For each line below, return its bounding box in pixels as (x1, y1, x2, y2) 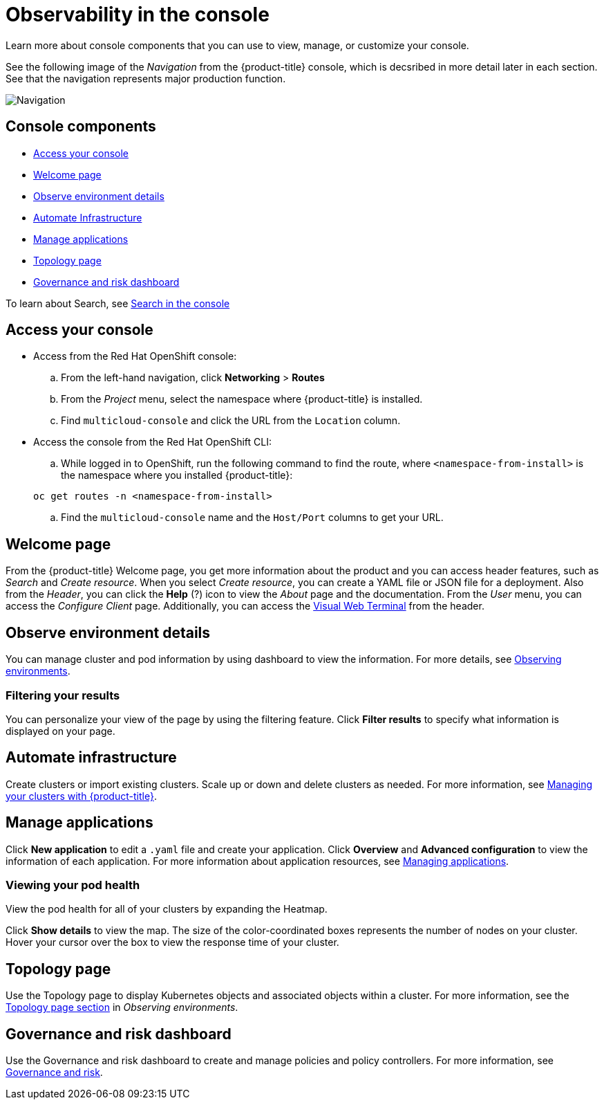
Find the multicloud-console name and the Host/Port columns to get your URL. (61, 511, 444, 524)
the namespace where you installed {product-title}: (61, 469, 293, 482)
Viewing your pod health (6, 877, 140, 892)
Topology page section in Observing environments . (6, 1001, 238, 1014)
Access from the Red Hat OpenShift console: (33, 350, 237, 363)
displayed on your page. (6, 724, 115, 737)
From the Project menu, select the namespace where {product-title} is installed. (61, 393, 423, 405)
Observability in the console (6, 3, 270, 26)
